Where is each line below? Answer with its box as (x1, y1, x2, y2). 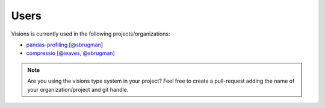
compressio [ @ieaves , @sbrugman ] (26, 49, 116, 57)
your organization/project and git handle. (27, 86, 129, 93)
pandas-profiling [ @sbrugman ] (26, 41, 104, 48)
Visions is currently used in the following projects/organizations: (11, 30, 170, 37)
